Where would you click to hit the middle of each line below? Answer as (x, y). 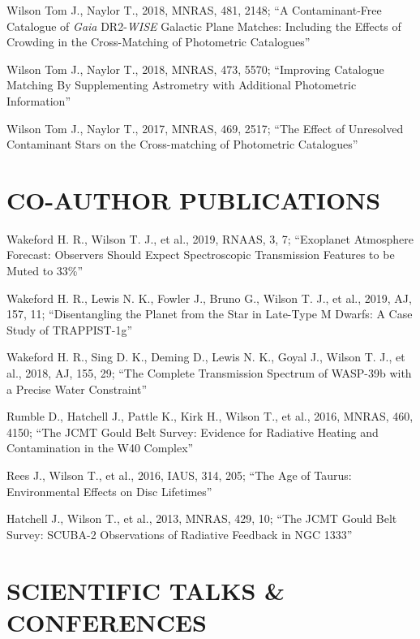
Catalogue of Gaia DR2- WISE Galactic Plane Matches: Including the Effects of (204, 26)
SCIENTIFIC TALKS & (146, 590)
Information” (39, 100)
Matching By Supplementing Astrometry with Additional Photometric (182, 85)
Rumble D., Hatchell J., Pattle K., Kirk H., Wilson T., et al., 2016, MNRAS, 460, (210, 416)
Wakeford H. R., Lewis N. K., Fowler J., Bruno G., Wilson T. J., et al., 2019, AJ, (209, 298)
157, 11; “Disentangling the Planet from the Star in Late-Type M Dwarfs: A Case (210, 314)
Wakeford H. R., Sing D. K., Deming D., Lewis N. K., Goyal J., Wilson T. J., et (206, 357)
